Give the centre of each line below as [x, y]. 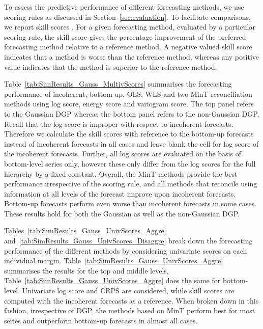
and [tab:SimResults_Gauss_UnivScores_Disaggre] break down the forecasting [128, 241]
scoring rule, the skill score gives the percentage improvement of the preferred [125, 36]
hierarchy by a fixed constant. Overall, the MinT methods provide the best [121, 173]
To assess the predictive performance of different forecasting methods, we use [124, 7]
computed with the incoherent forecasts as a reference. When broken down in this [131, 300]
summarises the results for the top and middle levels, [86, 270]
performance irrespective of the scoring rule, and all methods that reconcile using [131, 184]
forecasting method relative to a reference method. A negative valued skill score [128, 47]
